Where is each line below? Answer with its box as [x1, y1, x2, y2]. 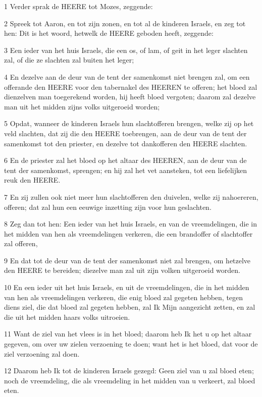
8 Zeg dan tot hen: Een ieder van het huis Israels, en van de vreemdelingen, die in [4, 218, 257, 229]
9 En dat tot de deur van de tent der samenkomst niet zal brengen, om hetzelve [4, 255, 251, 265]
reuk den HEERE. [4, 175, 61, 185]
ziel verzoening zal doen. [4, 348, 80, 359]
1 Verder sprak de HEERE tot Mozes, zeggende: [4, 1, 153, 11]
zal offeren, [4, 238, 38, 249]
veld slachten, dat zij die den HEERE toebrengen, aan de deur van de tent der [4, 128, 247, 138]
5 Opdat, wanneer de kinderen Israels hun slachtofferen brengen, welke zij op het [4, 118, 254, 129]
